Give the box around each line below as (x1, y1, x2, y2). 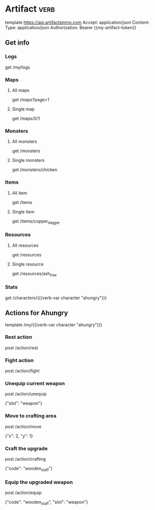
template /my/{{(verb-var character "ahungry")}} (5, 321, 103, 328)
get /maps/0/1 (12, 115, 40, 121)
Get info (5, 39, 30, 47)
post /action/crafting (5, 456, 46, 462)
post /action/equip (5, 490, 42, 495)
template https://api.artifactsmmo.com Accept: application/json (5, 19, 132, 25)
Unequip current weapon (5, 380, 65, 387)
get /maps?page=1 (12, 96, 49, 102)
